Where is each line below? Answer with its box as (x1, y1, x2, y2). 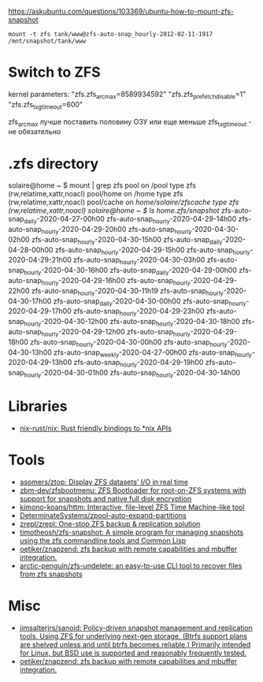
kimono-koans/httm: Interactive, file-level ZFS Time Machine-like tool (19, 502, 245, 512)
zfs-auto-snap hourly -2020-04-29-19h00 (73, 358, 204, 369)
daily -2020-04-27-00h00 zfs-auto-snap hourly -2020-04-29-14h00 (24, 214, 237, 225)
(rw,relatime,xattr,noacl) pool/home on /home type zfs (8, 189, 183, 199)
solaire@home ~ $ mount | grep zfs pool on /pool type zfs (8, 181, 197, 190)
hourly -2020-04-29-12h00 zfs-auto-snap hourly (41, 327, 191, 338)
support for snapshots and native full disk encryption (19, 494, 191, 503)
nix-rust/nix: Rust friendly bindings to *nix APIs (19, 423, 172, 433)
